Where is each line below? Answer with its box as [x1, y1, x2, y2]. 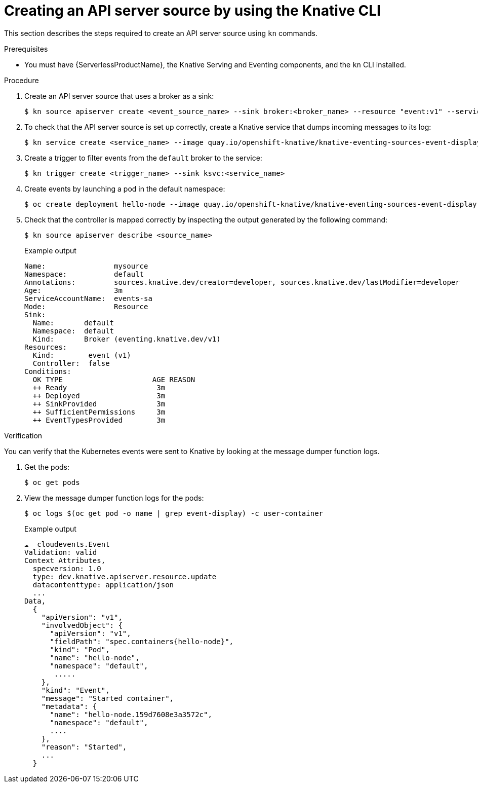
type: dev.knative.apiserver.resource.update [32, 572, 217, 581]
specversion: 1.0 [32, 564, 101, 573]
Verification [4, 431, 43, 440]
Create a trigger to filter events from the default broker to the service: [24, 153, 262, 162]
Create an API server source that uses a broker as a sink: [24, 91, 214, 100]
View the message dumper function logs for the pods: [24, 493, 204, 502]
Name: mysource [24, 261, 148, 270]
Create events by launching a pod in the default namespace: [24, 184, 225, 193]
